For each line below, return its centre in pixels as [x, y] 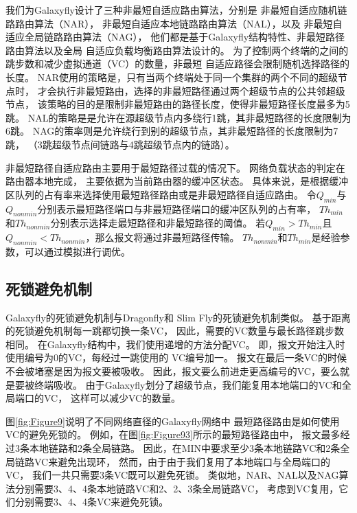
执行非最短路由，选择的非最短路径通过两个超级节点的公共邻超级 [201, 90]
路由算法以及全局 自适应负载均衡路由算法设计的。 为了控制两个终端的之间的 [177, 50]
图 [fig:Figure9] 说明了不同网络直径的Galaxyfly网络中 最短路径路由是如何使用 [173, 421]
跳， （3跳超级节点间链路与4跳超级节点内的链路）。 [120, 144]
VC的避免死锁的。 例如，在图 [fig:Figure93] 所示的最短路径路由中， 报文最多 [173, 434]
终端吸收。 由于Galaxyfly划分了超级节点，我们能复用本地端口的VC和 [188, 384]
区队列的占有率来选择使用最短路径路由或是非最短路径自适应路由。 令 [161, 194]
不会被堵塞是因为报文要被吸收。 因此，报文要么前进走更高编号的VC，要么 [173, 371]
